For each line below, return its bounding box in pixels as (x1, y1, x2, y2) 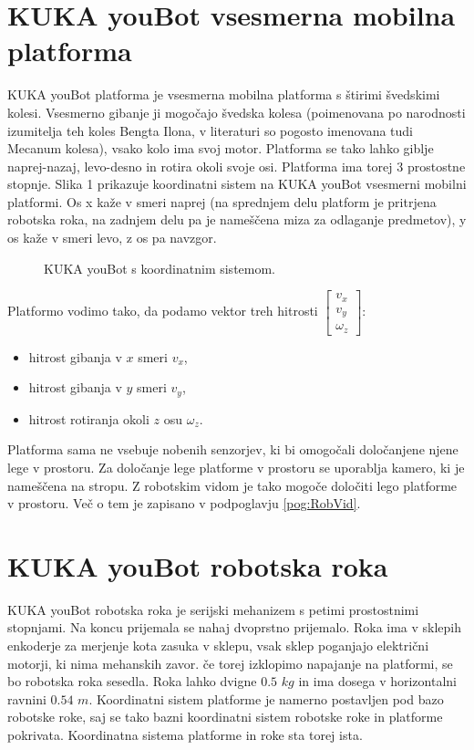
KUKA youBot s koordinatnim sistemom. (44, 258, 276, 277)
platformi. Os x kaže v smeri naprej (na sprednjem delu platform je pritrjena (7, 192, 437, 211)
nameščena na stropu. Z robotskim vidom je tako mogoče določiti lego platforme (7, 475, 458, 495)
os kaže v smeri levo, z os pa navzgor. (7, 228, 217, 247)
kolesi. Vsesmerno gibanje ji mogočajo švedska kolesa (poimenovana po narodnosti (7, 102, 466, 121)
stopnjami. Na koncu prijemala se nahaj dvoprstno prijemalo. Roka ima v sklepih (7, 618, 462, 637)
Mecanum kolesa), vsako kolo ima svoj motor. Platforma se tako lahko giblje (7, 139, 434, 158)
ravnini (7, 689, 46, 708)
